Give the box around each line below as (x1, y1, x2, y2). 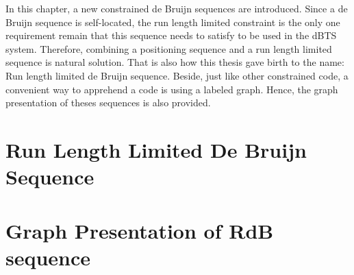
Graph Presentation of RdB (5, 216, 274, 244)
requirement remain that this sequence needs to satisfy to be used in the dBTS (5, 28, 337, 43)
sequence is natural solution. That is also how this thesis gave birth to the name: (5, 55, 344, 69)
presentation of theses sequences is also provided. (5, 95, 211, 110)
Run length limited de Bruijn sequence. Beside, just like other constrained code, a (5, 68, 349, 82)
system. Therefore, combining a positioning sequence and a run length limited (5, 41, 332, 56)
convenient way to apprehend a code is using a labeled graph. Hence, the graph (5, 82, 338, 96)
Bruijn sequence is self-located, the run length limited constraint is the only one (5, 14, 340, 29)
